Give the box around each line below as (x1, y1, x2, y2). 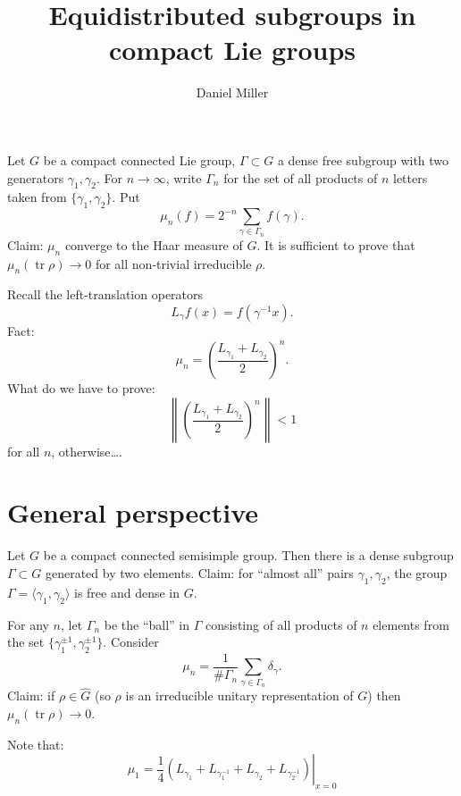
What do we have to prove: (7, 379, 155, 398)
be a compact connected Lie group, (43, 150, 236, 169)
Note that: (7, 734, 64, 753)
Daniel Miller (196, 83, 269, 102)
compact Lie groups (108, 31, 356, 68)
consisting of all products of (205, 615, 357, 633)
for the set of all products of (223, 168, 378, 187)
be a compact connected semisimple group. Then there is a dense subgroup (43, 546, 454, 565)
